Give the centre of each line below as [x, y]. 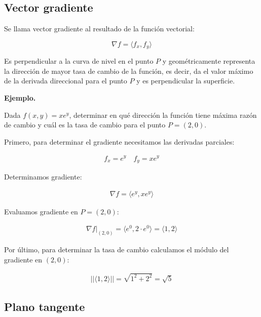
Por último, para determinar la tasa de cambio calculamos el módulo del [117, 250]
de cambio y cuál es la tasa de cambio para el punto [85, 125]
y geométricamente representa [209, 61]
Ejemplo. [20, 98]
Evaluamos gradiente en [41, 211]
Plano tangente [45, 307]
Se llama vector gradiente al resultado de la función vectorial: [99, 29]
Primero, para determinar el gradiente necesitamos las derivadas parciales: [119, 141]
